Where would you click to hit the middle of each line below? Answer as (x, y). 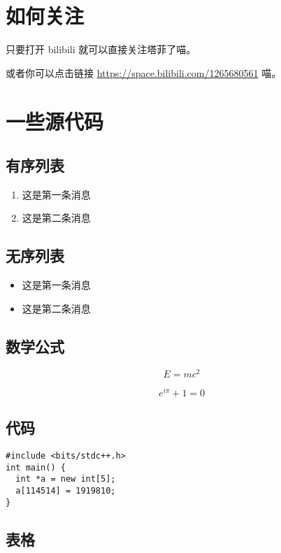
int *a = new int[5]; (66, 479)
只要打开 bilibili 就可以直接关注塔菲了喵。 (101, 49)
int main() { (36, 467)
